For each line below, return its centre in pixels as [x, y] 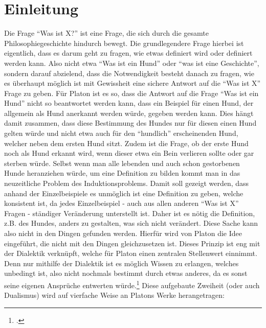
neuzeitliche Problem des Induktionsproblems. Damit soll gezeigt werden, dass [127, 183]
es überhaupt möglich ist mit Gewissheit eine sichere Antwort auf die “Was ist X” [132, 83]
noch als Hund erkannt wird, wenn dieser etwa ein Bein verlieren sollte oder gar [129, 153]
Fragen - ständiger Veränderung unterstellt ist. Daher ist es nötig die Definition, [130, 213]
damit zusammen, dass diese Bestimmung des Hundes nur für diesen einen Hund [130, 123]
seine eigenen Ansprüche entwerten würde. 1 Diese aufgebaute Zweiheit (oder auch [132, 284]
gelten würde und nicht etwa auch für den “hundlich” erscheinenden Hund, [121, 133]
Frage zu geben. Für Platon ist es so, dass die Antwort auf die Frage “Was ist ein [131, 93]
